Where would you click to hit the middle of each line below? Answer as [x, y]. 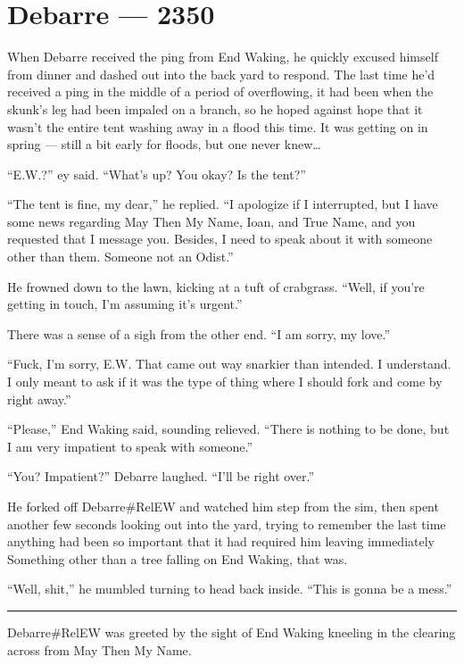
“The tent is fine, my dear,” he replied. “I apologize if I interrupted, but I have [223, 204]
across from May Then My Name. [99, 649]
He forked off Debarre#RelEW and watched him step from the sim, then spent [223, 506]
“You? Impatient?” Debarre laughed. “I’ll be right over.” [161, 476]
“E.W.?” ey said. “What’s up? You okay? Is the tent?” [157, 174]
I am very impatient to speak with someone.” [130, 446]
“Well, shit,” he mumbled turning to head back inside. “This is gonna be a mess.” [230, 589]
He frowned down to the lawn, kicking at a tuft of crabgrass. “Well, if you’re [216, 286]
